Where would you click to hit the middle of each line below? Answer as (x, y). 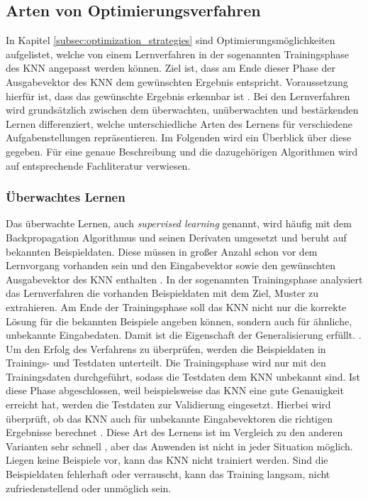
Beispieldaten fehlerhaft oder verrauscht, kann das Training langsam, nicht (168, 474)
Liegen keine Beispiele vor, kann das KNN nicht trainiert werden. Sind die (167, 460)
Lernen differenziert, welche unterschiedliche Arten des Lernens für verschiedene (179, 123)
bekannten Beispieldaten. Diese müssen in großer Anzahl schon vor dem (162, 251)
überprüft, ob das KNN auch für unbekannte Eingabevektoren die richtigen (169, 418)
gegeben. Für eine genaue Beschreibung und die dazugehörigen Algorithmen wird (182, 151)
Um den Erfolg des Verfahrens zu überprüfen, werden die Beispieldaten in (166, 348)
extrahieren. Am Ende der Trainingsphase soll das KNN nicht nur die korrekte (176, 306)
